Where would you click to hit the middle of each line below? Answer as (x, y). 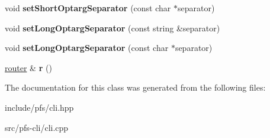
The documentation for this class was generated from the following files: (135, 87)
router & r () (28, 67)
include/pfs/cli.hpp (39, 107)
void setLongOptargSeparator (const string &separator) (112, 28)
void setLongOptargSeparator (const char (87, 48)
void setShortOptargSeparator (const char (88, 8)
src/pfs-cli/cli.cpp (37, 127)
